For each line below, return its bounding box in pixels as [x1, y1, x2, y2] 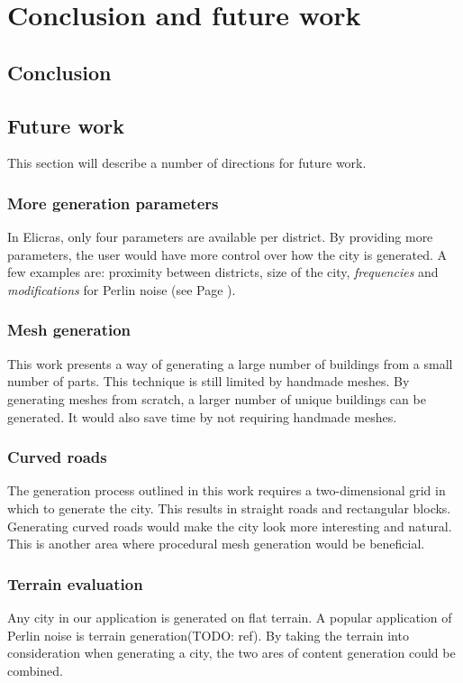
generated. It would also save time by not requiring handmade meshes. [7, 407, 397, 426]
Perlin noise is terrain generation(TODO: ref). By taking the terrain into [7, 625, 409, 644]
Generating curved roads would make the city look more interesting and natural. [7, 516, 452, 535]
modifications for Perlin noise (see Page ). [7, 280, 236, 299]
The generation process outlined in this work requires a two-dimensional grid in [7, 481, 446, 500]
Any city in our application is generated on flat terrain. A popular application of [7, 607, 452, 626]
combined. [7, 660, 63, 679]
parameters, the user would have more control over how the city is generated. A [7, 245, 448, 263]
